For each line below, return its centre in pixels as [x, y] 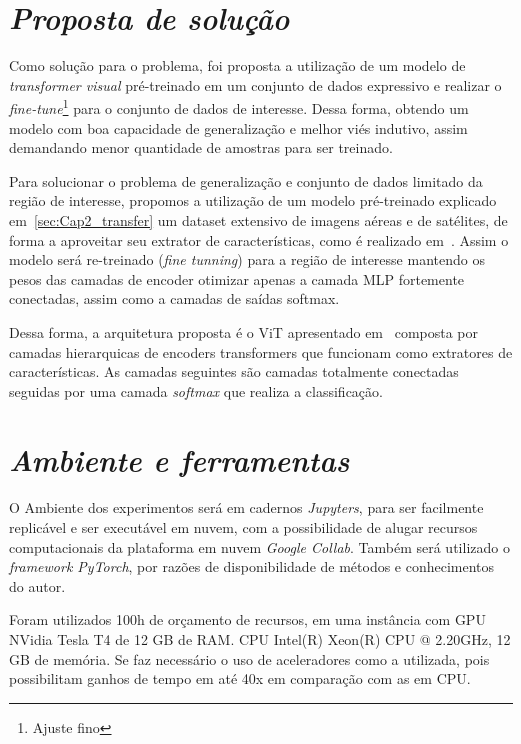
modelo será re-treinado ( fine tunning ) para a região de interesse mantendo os [247, 259]
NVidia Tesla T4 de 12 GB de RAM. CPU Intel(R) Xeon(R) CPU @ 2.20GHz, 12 [260, 638]
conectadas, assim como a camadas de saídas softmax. [174, 298]
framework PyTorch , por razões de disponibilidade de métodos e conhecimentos [252, 566]
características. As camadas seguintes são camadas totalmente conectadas [234, 371]
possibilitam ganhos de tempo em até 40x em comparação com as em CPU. [240, 678]
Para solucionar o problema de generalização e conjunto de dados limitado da [246, 180]
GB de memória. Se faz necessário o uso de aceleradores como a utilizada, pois [249, 658]
